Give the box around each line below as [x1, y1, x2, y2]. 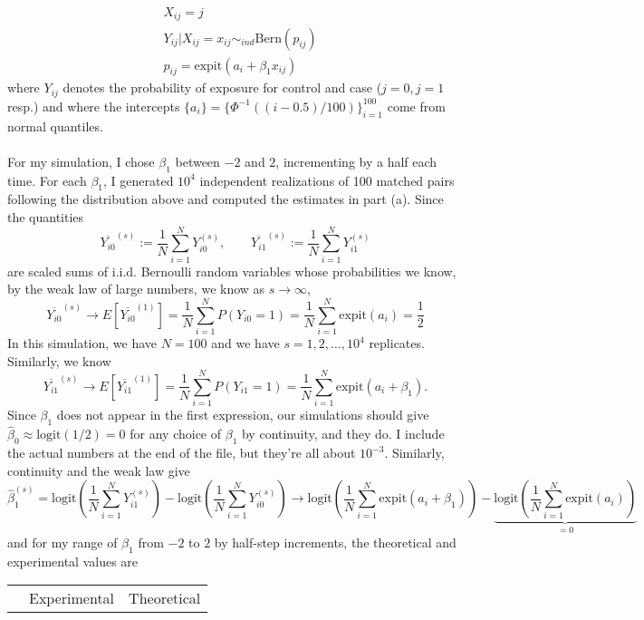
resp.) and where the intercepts [7, 96, 180, 115]
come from [387, 96, 446, 115]
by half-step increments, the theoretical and [214, 532, 457, 551]
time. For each [7, 170, 87, 189]
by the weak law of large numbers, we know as [7, 279, 265, 298]
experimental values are [7, 551, 139, 570]
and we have [211, 334, 280, 352]
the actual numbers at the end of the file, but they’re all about [7, 443, 356, 462]
